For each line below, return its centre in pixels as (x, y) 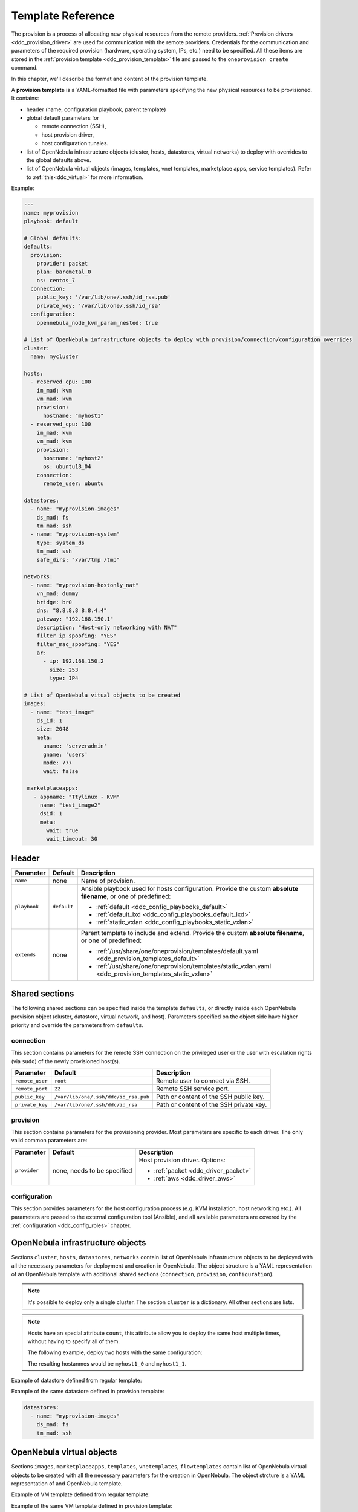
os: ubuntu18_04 (67, 467)
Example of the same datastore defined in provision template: (88, 1392)
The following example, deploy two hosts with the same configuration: (115, 1352)
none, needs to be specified (92, 1170)
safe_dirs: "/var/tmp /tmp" (78, 560)
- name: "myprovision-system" (75, 534)
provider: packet (62, 263)
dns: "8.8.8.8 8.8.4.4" (72, 610)
